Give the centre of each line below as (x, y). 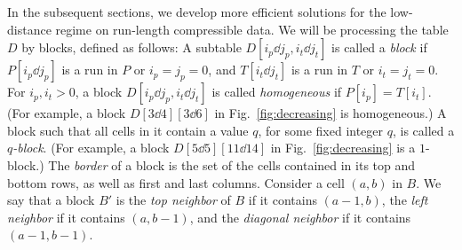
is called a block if (379, 47)
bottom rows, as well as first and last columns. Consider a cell (176, 182)
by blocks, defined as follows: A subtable (131, 47)
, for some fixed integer (321, 130)
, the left (405, 200)
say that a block (51, 200)
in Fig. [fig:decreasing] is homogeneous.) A (331, 113)
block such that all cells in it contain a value (128, 130)
